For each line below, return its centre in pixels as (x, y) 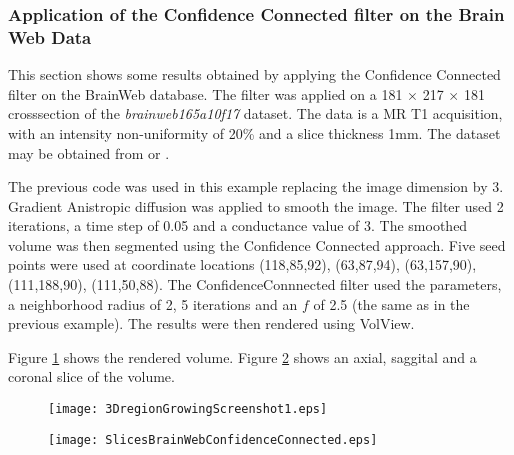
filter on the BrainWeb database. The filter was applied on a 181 (205, 93)
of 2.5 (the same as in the (391, 303)
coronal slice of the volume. (91, 376)
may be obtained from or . (89, 152)
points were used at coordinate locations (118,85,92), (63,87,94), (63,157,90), (242, 264)
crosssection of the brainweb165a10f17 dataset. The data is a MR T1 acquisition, (255, 113)
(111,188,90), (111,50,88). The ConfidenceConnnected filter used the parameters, (255, 284)
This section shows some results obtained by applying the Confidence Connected (254, 74)
